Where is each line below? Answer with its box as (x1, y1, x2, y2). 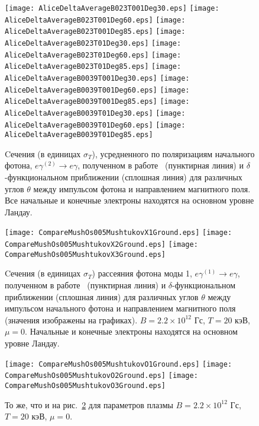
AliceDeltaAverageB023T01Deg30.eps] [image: (5, 39, 182, 47)
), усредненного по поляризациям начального (92, 147, 255, 160)
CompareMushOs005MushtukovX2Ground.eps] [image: (5, 240, 198, 249)
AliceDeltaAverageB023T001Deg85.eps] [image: (5, 27, 186, 36)
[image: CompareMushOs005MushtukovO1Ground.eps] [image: (5, 360, 232, 368)
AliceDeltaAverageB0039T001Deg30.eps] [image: (5, 74, 190, 82)
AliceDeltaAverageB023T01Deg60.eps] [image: (5, 50, 182, 59)
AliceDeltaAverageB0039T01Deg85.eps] (5, 131, 153, 139)
